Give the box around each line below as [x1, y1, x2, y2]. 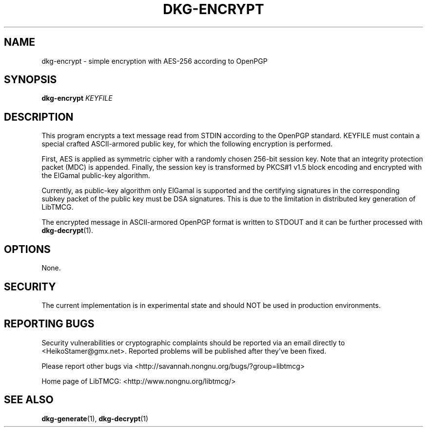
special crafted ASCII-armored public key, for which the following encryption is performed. [41, 140, 333, 148]
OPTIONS [4, 243, 51, 255]
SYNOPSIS [4, 73, 57, 86]
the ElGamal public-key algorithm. [41, 171, 150, 180]
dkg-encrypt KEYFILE [41, 94, 113, 103]
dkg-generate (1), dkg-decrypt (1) [41, 414, 149, 423]
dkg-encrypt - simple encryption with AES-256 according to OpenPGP [41, 56, 268, 65]
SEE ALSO [4, 394, 54, 406]
